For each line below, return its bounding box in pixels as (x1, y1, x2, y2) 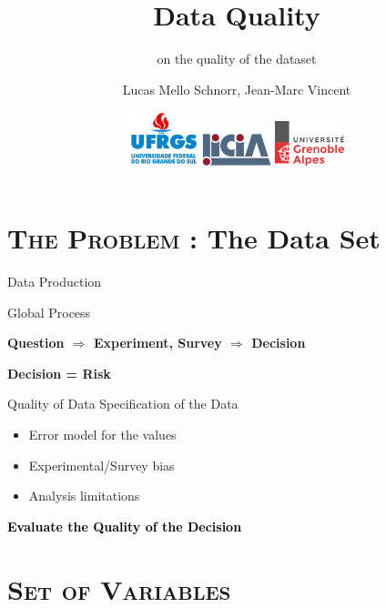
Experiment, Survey (93, 333, 222, 352)
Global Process (7, 302, 91, 321)
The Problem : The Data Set (7, 219, 381, 257)
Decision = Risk (7, 363, 111, 382)
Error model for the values (28, 425, 177, 444)
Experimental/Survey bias (28, 455, 175, 474)
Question (7, 333, 65, 352)
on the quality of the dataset (157, 49, 317, 68)
